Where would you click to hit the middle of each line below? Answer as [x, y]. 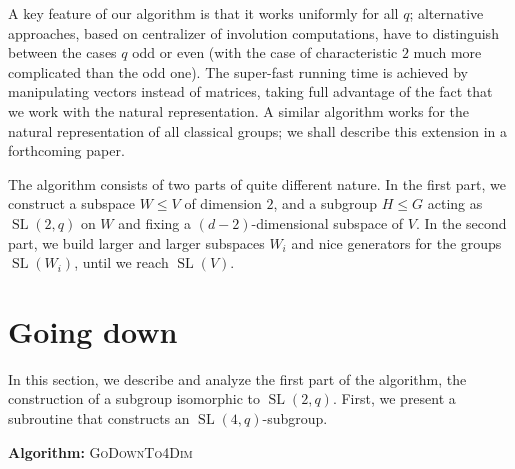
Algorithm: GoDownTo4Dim [100, 451]
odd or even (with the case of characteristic [265, 52]
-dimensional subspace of [327, 222]
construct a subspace [72, 203]
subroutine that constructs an [99, 418]
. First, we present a [394, 398]
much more [447, 52]
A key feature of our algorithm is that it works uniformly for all [203, 13]
